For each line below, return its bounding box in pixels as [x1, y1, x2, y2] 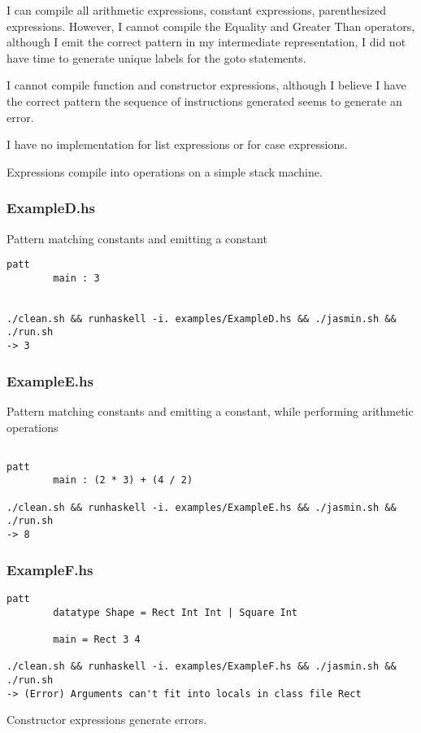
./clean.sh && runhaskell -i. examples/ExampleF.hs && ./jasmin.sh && [7, 661, 397, 673]
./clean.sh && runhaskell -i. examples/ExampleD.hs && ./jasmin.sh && [7, 312, 397, 325]
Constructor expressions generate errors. [7, 711, 207, 728]
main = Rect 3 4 [53, 633, 141, 645]
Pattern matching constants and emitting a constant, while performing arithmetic [7, 402, 414, 419]
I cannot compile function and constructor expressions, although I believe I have [7, 76, 406, 94]
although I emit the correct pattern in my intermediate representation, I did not [7, 33, 406, 50]
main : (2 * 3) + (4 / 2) [53, 474, 193, 486]
